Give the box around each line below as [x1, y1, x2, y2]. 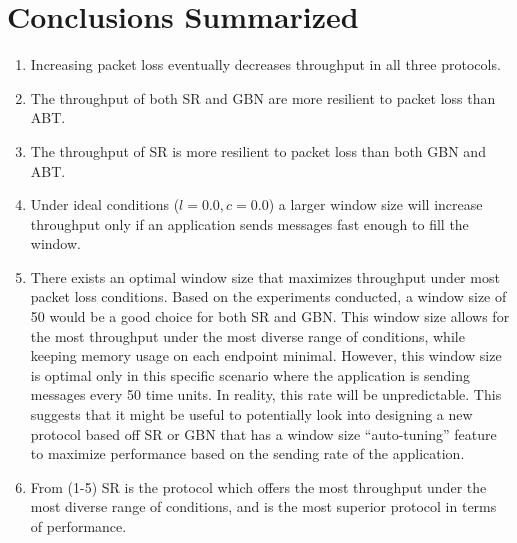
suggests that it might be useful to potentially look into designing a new [30, 404, 473, 425]
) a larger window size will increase [268, 194, 483, 215]
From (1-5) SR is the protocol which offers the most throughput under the [30, 476, 487, 497]
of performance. [30, 516, 127, 536]
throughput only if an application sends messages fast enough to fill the [30, 213, 469, 234]
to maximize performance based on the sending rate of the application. [30, 443, 465, 464]
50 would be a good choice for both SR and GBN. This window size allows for [30, 306, 510, 327]
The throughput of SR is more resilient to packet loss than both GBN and [30, 140, 486, 161]
